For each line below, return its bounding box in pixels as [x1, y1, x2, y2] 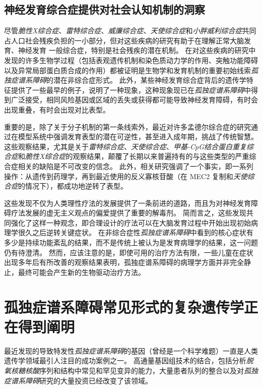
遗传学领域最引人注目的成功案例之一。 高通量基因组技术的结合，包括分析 [4, 355, 246, 366]
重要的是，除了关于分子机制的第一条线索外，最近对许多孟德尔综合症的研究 [4, 121, 251, 132]
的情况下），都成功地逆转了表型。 [18, 181, 127, 191]
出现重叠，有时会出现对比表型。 [4, 104, 110, 115]
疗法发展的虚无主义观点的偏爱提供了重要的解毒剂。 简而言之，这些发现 [11, 207, 246, 218]
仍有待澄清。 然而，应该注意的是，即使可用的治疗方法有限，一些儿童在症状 [4, 247, 253, 257]
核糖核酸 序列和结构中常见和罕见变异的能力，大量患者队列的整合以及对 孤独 [11, 365, 258, 375]
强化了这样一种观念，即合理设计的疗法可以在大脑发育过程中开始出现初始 [11, 217, 251, 228]
